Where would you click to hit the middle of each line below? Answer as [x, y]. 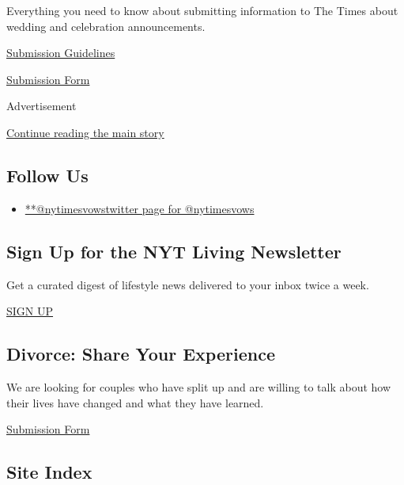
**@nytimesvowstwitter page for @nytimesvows [140, 208]
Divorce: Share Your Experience [141, 354]
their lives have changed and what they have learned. [135, 402]
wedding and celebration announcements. [106, 26]
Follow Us [47, 175]
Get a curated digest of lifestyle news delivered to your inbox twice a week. [188, 284]
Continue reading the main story [85, 132]
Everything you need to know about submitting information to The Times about [202, 10]
